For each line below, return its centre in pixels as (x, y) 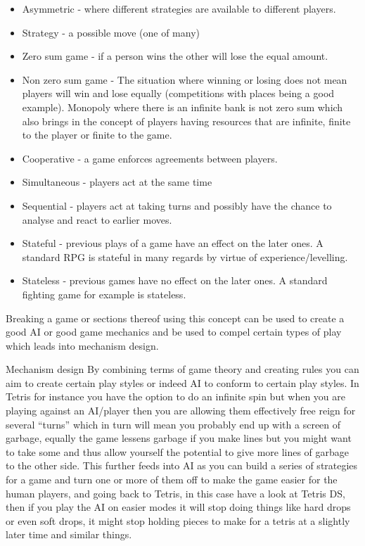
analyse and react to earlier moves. (97, 219)
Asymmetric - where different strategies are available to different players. (179, 8)
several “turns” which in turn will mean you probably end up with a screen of (173, 424)
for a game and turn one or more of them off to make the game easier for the (172, 480)
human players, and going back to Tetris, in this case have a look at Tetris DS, (175, 493)
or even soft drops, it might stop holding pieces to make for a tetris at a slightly (178, 520)
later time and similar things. (69, 534)
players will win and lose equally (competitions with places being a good (178, 93)
